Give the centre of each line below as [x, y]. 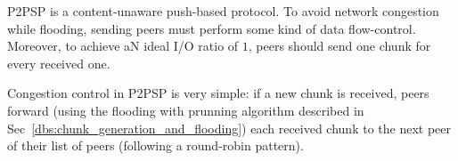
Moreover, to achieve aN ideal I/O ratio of [123, 46]
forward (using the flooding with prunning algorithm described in [186, 110]
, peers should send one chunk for [339, 46]
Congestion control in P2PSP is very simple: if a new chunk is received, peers [218, 93]
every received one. [59, 63]
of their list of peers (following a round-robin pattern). [155, 145]
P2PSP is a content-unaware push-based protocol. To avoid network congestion [223, 11]
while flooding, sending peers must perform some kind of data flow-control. [212, 28]
